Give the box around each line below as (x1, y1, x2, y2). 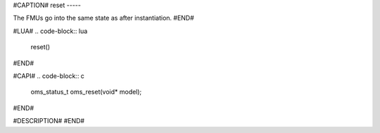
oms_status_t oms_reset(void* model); (30, 88, 142, 96)
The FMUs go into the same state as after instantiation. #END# (13, 14, 195, 23)
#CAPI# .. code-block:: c (13, 71, 84, 80)
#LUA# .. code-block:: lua (13, 27, 88, 35)
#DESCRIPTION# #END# (13, 117, 84, 125)
